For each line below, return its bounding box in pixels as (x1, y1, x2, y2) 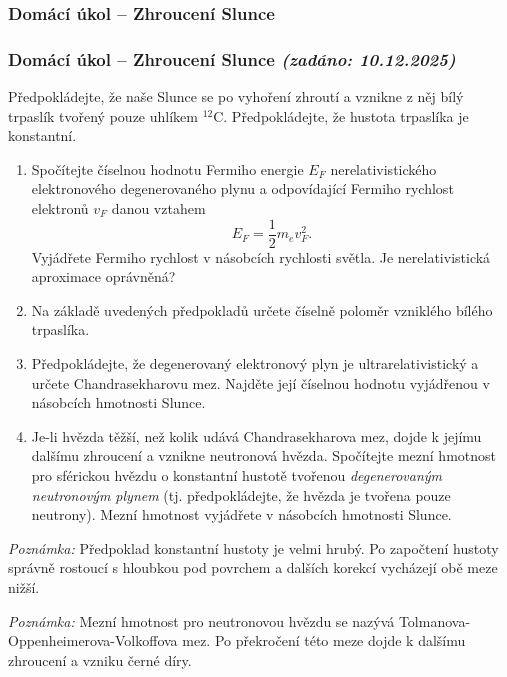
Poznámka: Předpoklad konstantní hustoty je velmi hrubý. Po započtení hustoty (8, 537, 499, 558)
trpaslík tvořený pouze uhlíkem (8, 105, 198, 126)
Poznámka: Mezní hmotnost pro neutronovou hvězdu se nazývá (8, 610, 395, 631)
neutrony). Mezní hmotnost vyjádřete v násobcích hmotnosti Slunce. (31, 504, 452, 525)
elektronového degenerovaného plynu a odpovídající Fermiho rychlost (31, 178, 454, 199)
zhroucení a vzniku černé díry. (8, 649, 192, 670)
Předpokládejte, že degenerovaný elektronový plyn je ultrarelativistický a (31, 353, 479, 374)
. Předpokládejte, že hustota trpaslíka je (223, 105, 469, 126)
